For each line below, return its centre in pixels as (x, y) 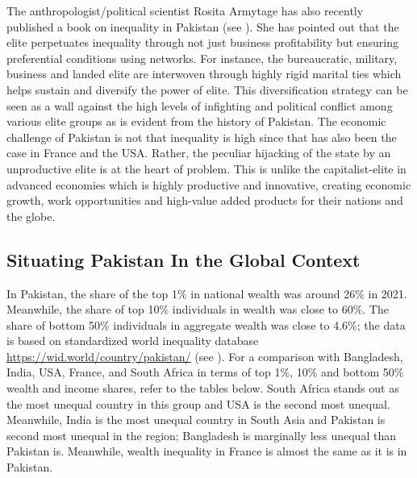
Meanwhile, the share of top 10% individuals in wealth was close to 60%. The (198, 309)
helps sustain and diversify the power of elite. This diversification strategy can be (207, 89)
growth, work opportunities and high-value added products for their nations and (205, 200)
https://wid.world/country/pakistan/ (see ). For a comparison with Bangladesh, (205, 356)
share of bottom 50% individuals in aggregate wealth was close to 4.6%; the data (206, 324)
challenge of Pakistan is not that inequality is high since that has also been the (202, 137)
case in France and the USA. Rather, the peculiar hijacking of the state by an (199, 153)
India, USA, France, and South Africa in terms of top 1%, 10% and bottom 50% (205, 372)
